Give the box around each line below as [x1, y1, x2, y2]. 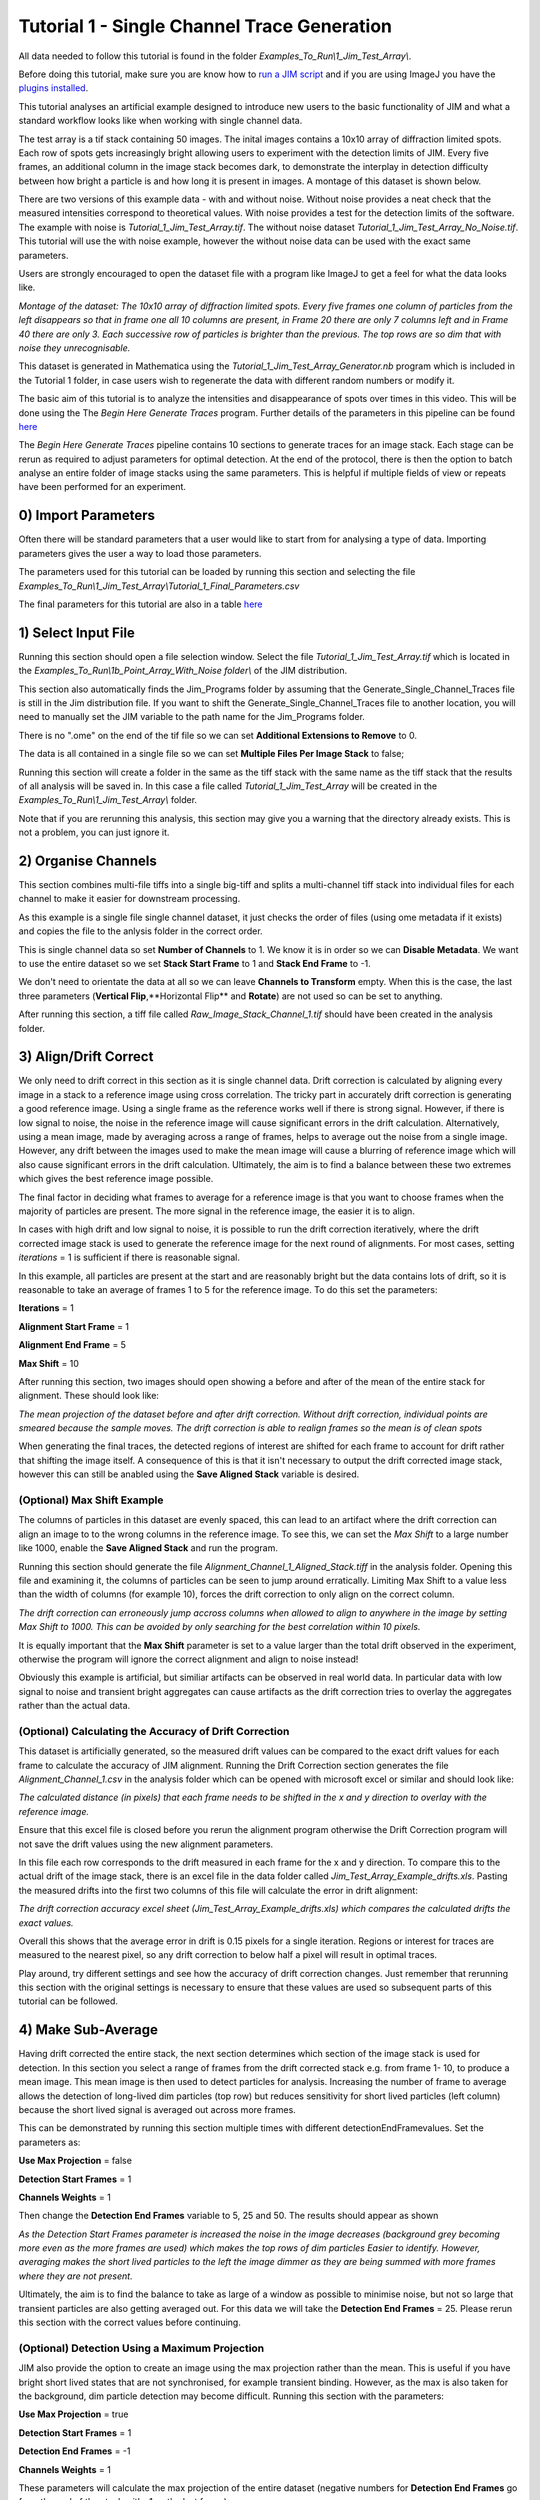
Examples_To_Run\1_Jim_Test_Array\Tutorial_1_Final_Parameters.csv [18, 580, 300, 592]
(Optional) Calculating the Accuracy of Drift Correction [18, 1724, 290, 1738]
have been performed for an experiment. [18, 481, 187, 493]
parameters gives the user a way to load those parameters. [18, 547, 262, 559]
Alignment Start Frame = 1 [18, 1320, 130, 1332]
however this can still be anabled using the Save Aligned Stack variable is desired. [18, 1468, 360, 1480]
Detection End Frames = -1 [18, 2445, 131, 2457]
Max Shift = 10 [18, 1357, 80, 1369]
